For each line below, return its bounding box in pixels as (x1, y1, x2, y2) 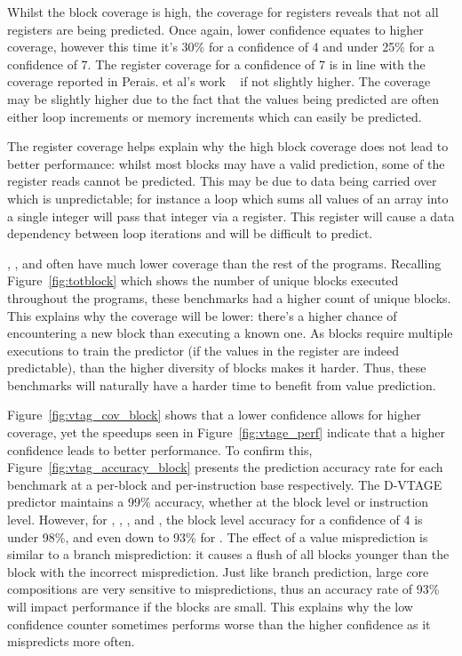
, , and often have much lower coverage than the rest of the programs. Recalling (7, 253, 442, 272)
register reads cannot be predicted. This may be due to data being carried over (7, 172, 437, 190)
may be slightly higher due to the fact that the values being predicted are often (7, 89, 439, 108)
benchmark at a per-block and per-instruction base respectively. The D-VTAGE (7, 475, 442, 493)
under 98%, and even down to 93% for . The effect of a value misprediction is (7, 527, 428, 546)
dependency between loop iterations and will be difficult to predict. (7, 224, 373, 243)
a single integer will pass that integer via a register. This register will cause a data (7, 206, 455, 225)
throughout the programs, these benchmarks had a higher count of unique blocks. (7, 288, 451, 307)
